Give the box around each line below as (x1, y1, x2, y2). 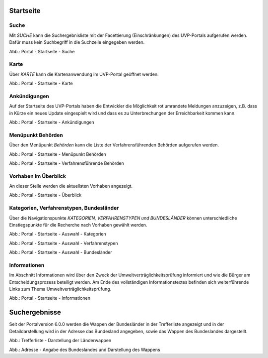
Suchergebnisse (9, 308, 62, 317)
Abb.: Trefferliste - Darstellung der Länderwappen (9, 338, 112, 344)
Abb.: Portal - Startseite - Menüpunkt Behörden (9, 151, 106, 157)
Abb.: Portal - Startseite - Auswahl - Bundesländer (9, 249, 113, 255)
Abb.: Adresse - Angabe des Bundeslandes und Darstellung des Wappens (9, 347, 161, 353)
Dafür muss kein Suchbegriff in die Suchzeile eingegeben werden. (9, 39, 145, 45)
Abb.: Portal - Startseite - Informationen (9, 295, 90, 301)
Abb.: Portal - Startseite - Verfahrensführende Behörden (9, 160, 124, 166)
